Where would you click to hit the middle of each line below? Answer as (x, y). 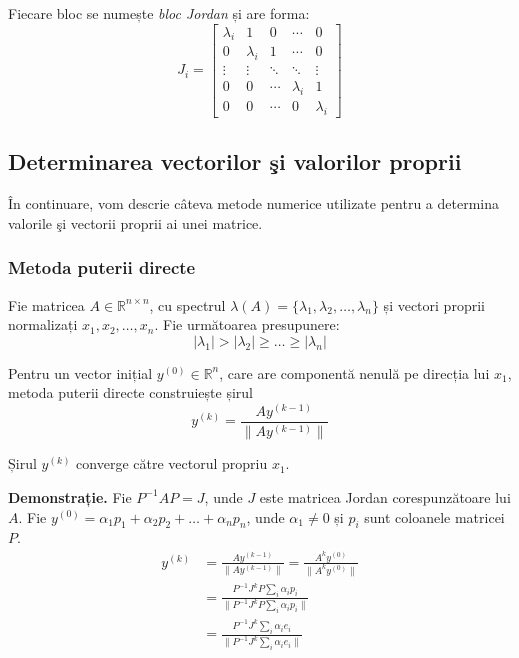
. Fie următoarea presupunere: (247, 324)
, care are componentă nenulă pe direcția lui (354, 372)
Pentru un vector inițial (80, 372)
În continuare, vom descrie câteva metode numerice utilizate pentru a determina (254, 203)
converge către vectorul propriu (172, 463)
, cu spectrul (187, 304)
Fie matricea (46, 304)
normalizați (43, 324)
